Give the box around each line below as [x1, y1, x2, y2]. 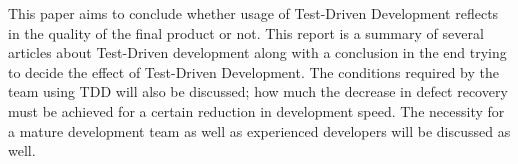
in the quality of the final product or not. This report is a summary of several [8, 22, 484, 43]
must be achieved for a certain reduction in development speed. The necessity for [8, 100, 505, 121]
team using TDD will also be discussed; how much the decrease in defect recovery [8, 81, 508, 102]
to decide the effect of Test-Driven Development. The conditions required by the [8, 61, 500, 82]
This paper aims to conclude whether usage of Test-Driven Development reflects [8, 3, 499, 23]
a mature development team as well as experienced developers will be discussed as [8, 120, 511, 141]
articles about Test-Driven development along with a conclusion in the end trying [8, 42, 507, 63]
